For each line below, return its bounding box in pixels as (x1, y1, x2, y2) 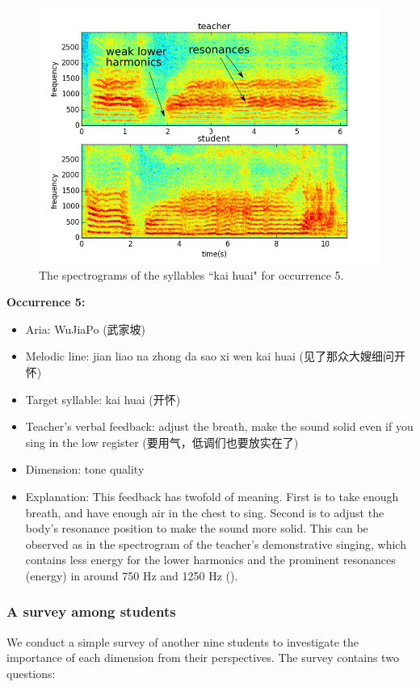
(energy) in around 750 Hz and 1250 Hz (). (25, 567, 238, 584)
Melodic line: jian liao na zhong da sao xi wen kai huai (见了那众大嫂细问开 (25, 348, 406, 365)
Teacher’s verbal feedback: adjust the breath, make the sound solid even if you (25, 418, 414, 435)
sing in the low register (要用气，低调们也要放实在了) (25, 433, 299, 450)
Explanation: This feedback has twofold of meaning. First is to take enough (25, 487, 399, 504)
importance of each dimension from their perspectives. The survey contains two (6, 649, 399, 666)
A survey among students (6, 601, 176, 622)
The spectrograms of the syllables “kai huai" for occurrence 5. (39, 266, 344, 283)
